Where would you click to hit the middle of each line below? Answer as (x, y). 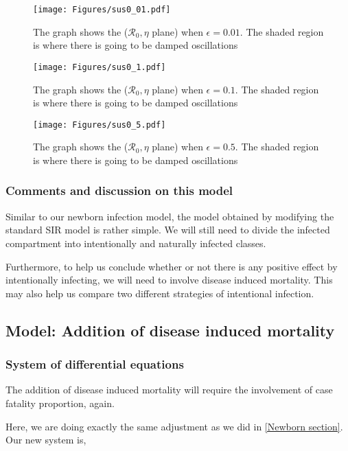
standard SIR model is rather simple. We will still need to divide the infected (168, 230)
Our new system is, (46, 440)
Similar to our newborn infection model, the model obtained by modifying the (170, 216)
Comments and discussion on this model (119, 190)
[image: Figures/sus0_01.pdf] (102, 10)
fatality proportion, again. (60, 403)
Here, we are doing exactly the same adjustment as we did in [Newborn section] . (174, 426)
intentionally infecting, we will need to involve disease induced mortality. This (169, 280)
